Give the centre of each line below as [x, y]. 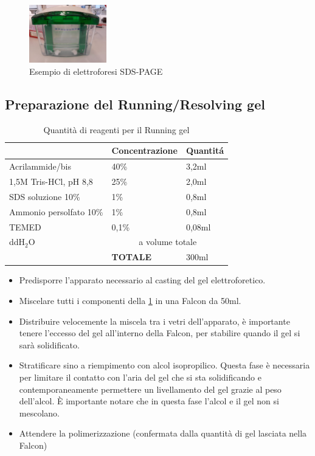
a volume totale [168, 242]
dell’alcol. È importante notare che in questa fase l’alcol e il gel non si [149, 401]
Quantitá [205, 150]
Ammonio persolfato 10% [56, 211]
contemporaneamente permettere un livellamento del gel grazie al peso [150, 389]
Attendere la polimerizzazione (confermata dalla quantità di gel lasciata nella [163, 433]
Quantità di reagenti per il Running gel [116, 129]
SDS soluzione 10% [45, 196]
